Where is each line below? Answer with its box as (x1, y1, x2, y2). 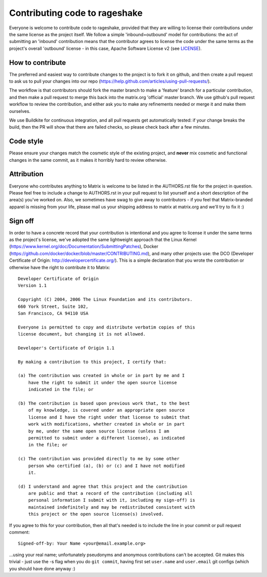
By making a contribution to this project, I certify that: (18, 359, 167, 365)
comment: (9, 529, 30, 535)
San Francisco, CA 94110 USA (18, 310, 89, 316)
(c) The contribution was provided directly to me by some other (18, 456, 180, 462)
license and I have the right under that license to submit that (28, 414, 190, 420)
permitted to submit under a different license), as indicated (28, 435, 185, 440)
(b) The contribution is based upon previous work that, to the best (18, 401, 190, 406)
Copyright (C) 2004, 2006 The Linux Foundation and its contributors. (18, 297, 193, 302)
